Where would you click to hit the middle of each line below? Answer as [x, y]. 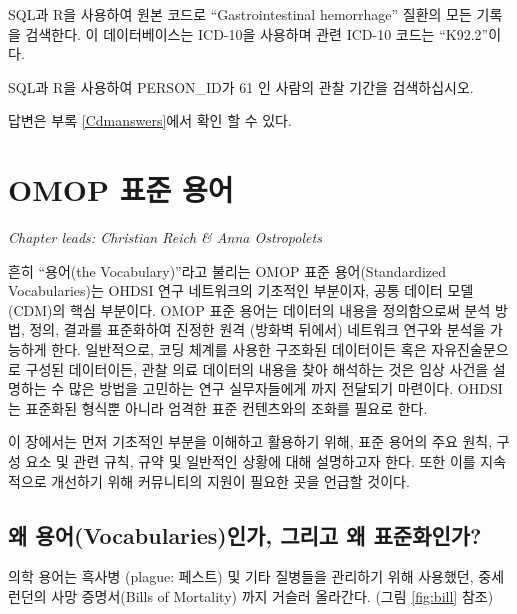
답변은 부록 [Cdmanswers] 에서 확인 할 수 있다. [150, 120]
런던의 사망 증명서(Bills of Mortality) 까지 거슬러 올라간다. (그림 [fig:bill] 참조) [251, 596]
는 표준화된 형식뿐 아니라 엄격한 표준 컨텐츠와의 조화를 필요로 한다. [218, 407]
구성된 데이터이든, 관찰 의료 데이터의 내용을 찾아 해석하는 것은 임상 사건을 [257, 368]
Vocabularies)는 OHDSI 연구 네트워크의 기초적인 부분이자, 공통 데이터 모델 [241, 290]
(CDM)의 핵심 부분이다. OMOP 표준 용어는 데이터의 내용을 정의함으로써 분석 [249, 309]
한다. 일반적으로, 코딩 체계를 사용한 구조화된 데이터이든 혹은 [239, 349]
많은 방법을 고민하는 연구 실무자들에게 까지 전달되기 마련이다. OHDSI [285, 388]
